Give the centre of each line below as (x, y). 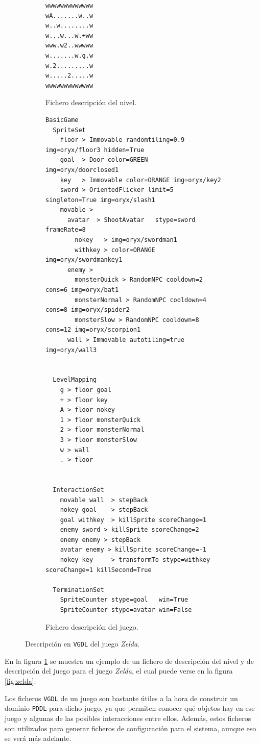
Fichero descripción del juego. (92, 626)
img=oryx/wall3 (71, 350)
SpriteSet (69, 130)
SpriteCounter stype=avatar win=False (126, 610)
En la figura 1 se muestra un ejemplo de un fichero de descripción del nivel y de (129, 661)
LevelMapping (75, 380)
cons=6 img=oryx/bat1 (82, 290)
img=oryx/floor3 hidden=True (95, 150)
